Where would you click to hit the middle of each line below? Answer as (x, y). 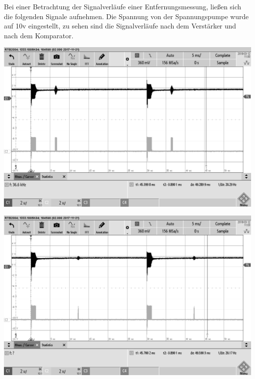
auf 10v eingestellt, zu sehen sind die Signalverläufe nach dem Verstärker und (120, 26)
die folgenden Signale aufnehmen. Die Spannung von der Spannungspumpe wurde (126, 16)
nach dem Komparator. (39, 35)
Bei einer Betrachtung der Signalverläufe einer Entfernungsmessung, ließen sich (123, 6)
